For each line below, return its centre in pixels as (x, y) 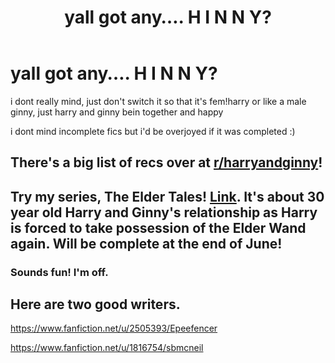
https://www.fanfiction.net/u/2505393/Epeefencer (114, 328)
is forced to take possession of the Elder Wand (158, 227)
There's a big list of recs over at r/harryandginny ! (166, 162)
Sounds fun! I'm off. (59, 272)
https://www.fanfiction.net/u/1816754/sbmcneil (107, 348)
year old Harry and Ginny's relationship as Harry (164, 212)
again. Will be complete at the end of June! (146, 243)
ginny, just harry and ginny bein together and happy (117, 112)
